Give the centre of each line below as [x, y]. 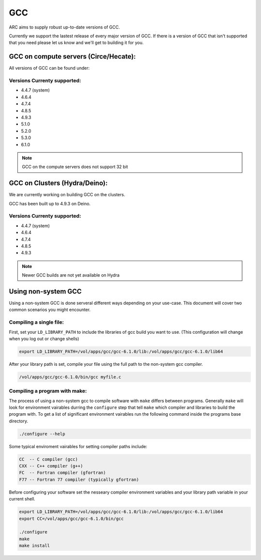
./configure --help [42, 434]
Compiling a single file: [36, 322]
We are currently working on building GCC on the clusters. [67, 195]
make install [35, 546]
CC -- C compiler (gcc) [49, 459]
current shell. [22, 499]
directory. [19, 421]
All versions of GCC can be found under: [49, 68]
